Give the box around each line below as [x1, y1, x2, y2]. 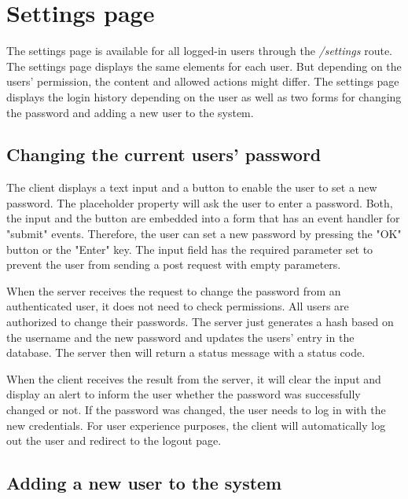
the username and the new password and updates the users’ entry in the [6, 328, 355, 345]
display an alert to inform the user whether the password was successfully [6, 386, 361, 402]
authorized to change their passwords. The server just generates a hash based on [6, 314, 394, 330]
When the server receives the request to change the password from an [6, 282, 341, 299]
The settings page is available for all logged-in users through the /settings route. [6, 42, 392, 59]
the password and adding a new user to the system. [6, 104, 254, 120]
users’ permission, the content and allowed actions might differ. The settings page [6, 73, 399, 90]
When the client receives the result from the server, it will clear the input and [6, 370, 381, 387]
